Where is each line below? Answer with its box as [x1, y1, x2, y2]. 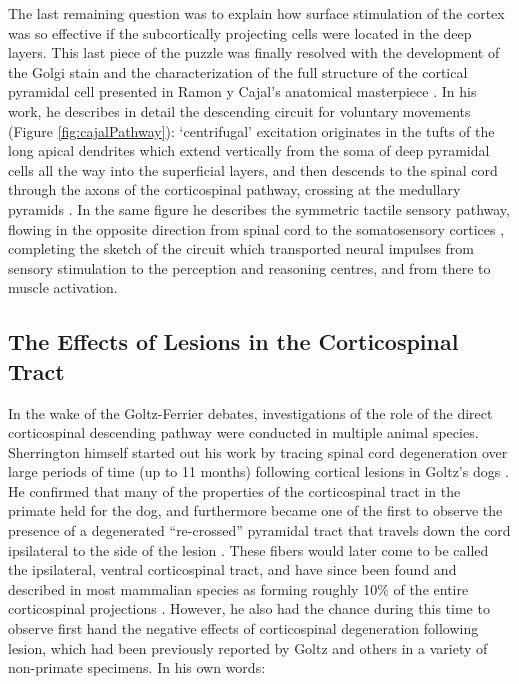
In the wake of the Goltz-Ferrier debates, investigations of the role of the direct [8, 402, 493, 423]
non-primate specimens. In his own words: [8, 657, 266, 678]
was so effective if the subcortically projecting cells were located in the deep [8, 22, 472, 43]
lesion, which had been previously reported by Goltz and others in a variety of [8, 637, 488, 658]
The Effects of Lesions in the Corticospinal [8, 326, 459, 357]
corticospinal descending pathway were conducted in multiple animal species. [8, 422, 479, 443]
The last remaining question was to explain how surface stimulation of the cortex [8, 3, 505, 23]
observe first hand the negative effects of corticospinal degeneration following [8, 618, 479, 639]
